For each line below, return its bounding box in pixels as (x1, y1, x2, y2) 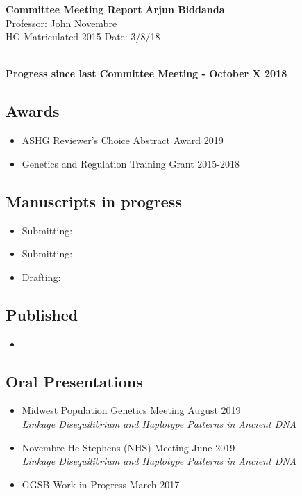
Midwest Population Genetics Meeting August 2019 (22, 403, 241, 417)
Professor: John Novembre (6, 15, 117, 30)
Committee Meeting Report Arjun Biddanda (6, 2, 225, 16)
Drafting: (22, 269, 61, 284)
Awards (6, 100, 60, 122)
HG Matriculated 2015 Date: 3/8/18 (6, 29, 160, 44)
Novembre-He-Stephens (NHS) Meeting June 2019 (22, 440, 235, 454)
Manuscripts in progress (6, 190, 182, 211)
